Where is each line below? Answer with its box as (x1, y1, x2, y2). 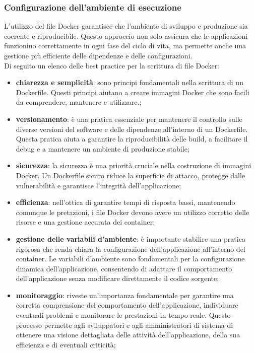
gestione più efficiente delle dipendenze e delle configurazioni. (4, 50, 193, 60)
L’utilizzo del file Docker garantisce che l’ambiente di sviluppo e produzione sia (4, 21, 248, 31)
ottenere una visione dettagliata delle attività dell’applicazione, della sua (16, 329, 240, 340)
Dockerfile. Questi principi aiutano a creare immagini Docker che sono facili (16, 87, 249, 97)
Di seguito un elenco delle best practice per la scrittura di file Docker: (4, 60, 220, 70)
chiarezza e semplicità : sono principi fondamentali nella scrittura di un (16, 77, 243, 88)
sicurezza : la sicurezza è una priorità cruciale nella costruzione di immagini (16, 160, 251, 171)
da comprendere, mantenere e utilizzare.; (16, 97, 142, 107)
